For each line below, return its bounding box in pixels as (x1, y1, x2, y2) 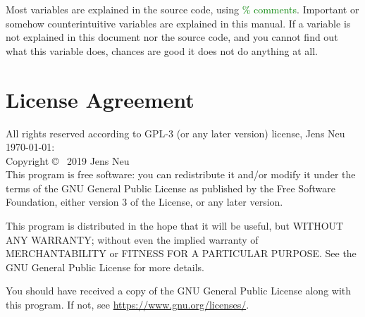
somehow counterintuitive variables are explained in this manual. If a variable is (6, 15, 351, 30)
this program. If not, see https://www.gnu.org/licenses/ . (6, 297, 249, 312)
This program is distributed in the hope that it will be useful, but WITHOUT (6, 218, 344, 233)
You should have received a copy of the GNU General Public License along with (6, 283, 352, 298)
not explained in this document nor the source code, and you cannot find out (6, 30, 338, 44)
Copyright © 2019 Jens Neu (6, 153, 130, 168)
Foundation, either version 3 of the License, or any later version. (6, 194, 283, 209)
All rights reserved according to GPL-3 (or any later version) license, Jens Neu (6, 125, 345, 140)
